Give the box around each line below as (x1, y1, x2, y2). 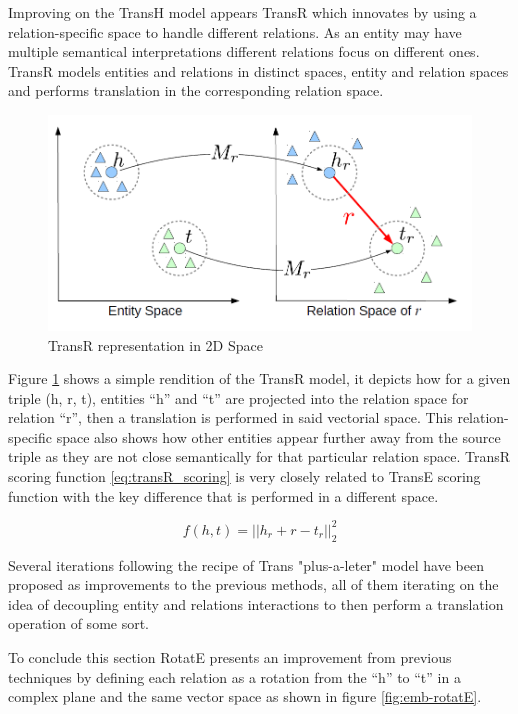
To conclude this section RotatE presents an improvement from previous (8, 646, 452, 667)
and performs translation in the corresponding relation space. (8, 80, 384, 101)
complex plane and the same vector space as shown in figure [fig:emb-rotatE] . (8, 686, 482, 707)
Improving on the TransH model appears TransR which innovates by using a (8, 2, 477, 22)
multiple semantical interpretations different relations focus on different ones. (8, 41, 480, 62)
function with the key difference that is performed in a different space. (8, 485, 439, 506)
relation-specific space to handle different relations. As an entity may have (8, 21, 462, 42)
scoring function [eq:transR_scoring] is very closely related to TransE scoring (8, 466, 481, 487)
